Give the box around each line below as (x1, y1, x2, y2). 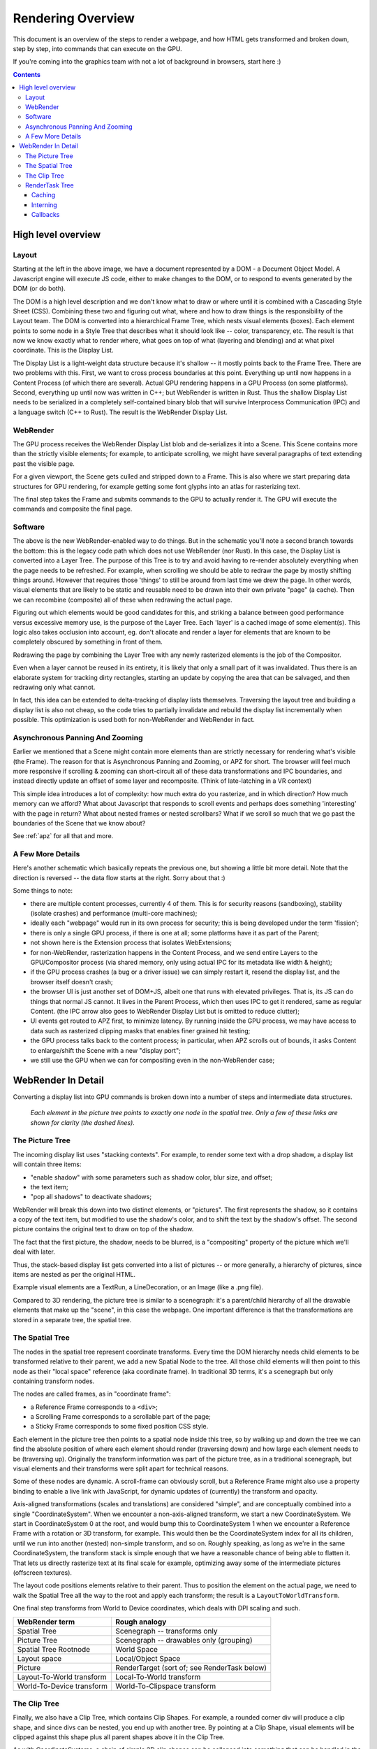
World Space (115, 1644, 158, 1654)
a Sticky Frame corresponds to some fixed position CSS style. (30, 1422, 209, 1431)
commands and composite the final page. (13, 504, 133, 514)
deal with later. (13, 1247, 55, 1256)
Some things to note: (13, 886, 73, 895)
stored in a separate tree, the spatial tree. (13, 1315, 132, 1324)
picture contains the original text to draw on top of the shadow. (13, 1225, 194, 1233)
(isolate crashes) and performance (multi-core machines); (30, 909, 198, 918)
